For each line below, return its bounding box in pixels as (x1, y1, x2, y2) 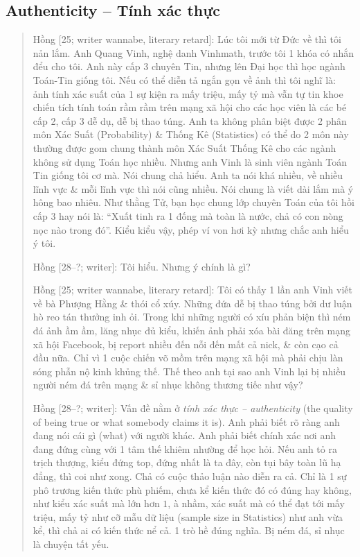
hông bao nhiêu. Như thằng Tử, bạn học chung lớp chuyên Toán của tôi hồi (33, 195, 354, 209)
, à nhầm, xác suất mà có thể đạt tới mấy (168, 496, 345, 511)
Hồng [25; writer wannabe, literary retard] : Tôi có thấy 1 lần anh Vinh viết (33, 282, 353, 297)
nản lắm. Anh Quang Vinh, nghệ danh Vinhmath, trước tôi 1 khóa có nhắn (33, 45, 354, 60)
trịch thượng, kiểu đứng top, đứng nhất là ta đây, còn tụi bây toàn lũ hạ (33, 455, 341, 470)
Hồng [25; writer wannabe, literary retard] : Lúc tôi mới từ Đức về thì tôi (33, 32, 341, 46)
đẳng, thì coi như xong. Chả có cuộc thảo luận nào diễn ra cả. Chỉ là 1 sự (33, 469, 347, 483)
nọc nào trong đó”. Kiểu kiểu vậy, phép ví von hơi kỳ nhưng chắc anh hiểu (33, 222, 349, 237)
